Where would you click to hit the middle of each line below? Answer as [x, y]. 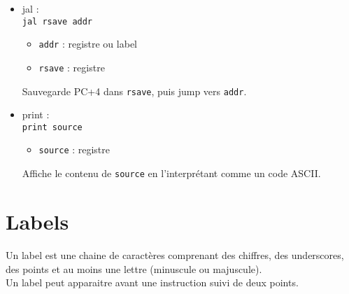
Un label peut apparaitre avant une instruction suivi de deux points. [152, 282]
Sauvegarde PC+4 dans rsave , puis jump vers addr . [134, 91]
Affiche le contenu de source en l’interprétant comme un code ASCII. [171, 173]
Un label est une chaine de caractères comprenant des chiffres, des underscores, [175, 254]
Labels [37, 221]
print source [52, 127]
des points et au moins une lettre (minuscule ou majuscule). [134, 268]
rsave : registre [72, 67]
